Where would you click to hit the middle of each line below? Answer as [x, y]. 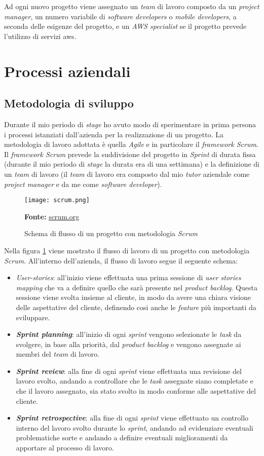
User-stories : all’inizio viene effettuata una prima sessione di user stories [128, 277]
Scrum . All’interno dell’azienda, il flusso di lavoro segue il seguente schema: [121, 260]
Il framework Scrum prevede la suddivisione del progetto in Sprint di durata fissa [130, 154]
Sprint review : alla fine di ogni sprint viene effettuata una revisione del [129, 371]
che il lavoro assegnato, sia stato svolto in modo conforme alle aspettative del [136, 391]
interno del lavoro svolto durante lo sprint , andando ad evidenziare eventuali [135, 427]
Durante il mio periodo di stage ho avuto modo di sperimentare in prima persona [130, 124]
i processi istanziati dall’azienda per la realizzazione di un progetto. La [114, 134]
